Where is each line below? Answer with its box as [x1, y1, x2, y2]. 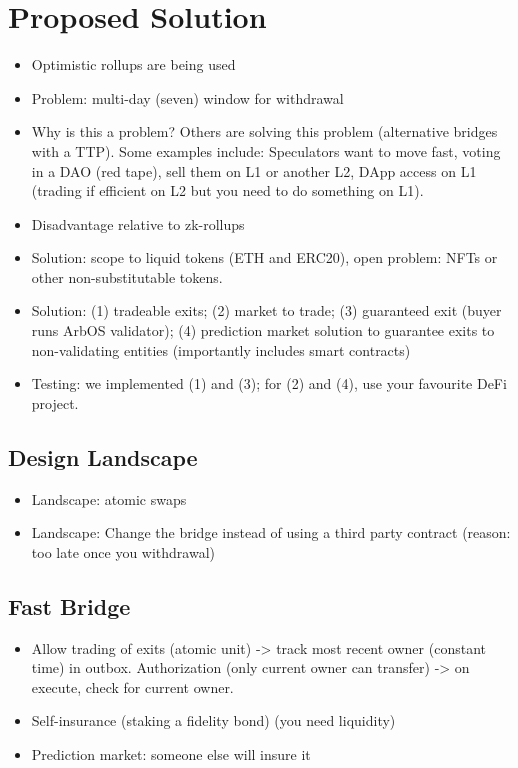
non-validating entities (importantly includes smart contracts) [31, 339, 411, 360]
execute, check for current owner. [31, 676, 234, 697]
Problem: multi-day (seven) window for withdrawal [31, 87, 344, 108]
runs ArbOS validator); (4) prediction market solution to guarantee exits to [31, 320, 495, 341]
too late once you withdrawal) [31, 541, 216, 562]
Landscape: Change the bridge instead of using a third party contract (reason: [31, 522, 511, 543]
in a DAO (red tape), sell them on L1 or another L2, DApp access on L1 [31, 160, 477, 181]
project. [31, 392, 79, 413]
